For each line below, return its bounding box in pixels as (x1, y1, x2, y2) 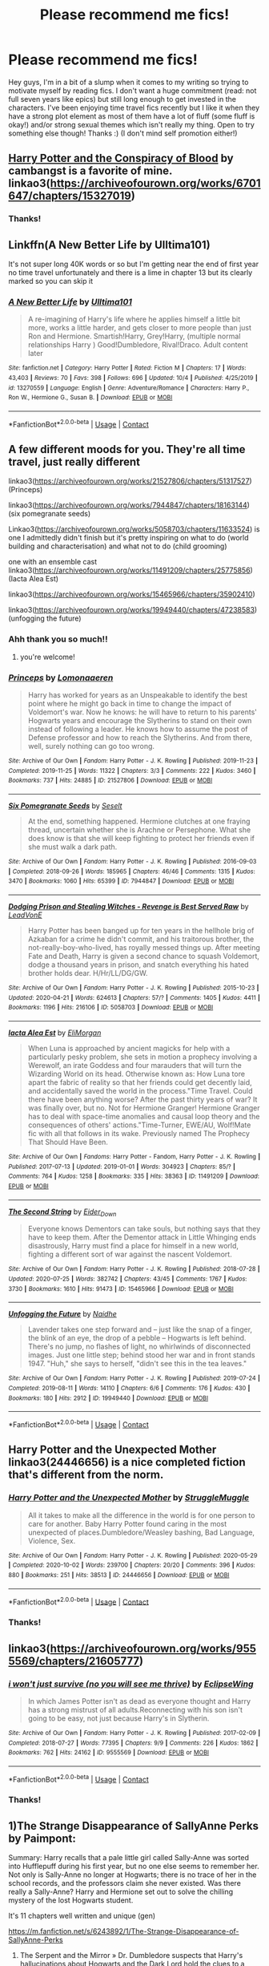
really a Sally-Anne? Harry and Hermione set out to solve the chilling (8, 1887, 234, 1897)
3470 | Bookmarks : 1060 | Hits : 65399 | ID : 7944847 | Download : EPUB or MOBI (8, 877, 235, 885)
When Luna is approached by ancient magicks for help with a (27, 1043, 231, 1053)
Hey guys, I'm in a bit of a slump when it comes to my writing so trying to (8, 77, 249, 87)
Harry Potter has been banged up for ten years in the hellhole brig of (27, 925, 255, 935)
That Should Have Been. (27, 1137, 108, 1147)
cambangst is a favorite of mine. (8, 164, 173, 178)
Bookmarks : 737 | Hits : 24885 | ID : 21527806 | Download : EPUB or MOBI (8, 776, 213, 785)
